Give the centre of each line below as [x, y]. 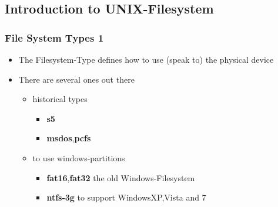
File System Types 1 [54, 37]
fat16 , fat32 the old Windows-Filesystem [121, 177]
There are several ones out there [76, 79]
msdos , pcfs [69, 138]
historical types [60, 99]
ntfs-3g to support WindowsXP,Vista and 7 [126, 197]
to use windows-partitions [79, 157]
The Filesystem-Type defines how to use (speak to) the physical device [146, 59]
